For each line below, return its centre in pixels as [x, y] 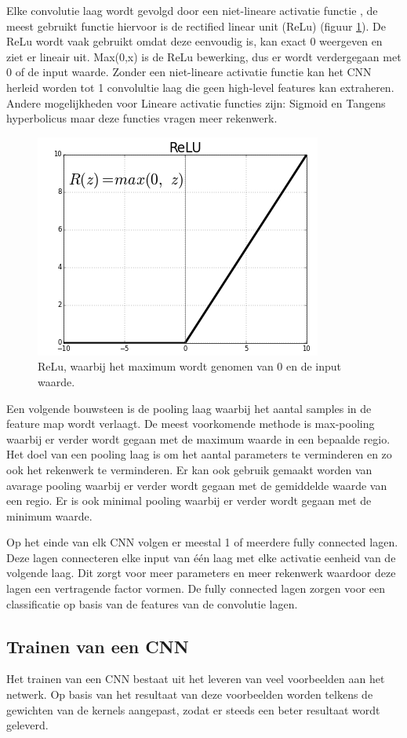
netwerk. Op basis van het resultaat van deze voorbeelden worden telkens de [190, 694]
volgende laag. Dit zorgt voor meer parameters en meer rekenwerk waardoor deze [201, 573]
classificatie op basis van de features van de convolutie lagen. [152, 603]
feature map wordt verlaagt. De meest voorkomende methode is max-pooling [191, 424]
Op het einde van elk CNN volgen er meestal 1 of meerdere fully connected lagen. [202, 542]
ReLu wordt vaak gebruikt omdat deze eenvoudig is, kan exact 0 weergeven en [194, 41]
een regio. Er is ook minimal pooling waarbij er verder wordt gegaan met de [189, 501]
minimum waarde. [49, 515]
